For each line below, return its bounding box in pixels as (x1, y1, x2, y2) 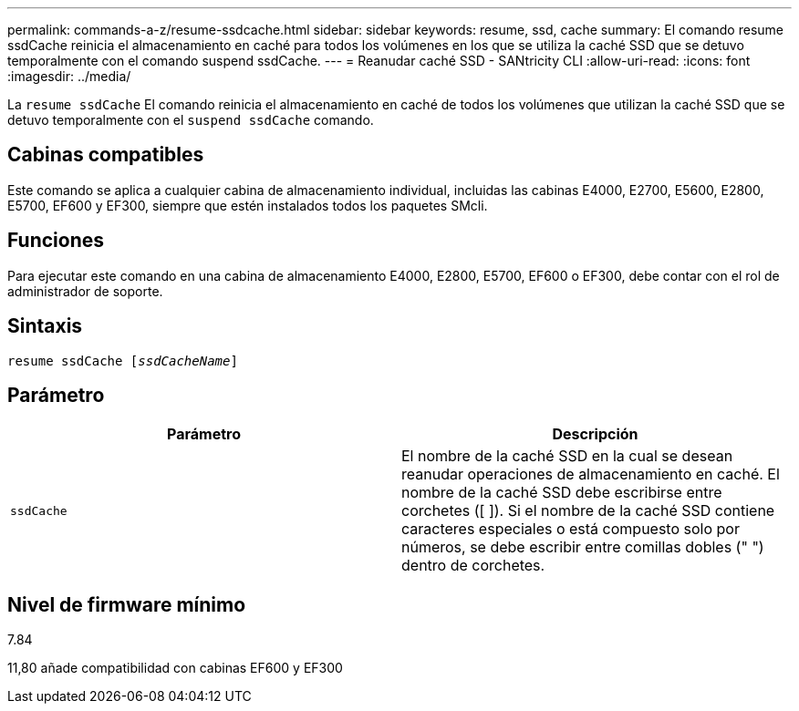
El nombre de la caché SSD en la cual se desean (401, 447, 733, 466)
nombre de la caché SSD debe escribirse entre (401, 483, 722, 502)
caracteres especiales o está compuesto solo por (401, 520, 740, 539)
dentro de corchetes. (401, 556, 545, 575)
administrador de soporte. (7, 283, 163, 299)
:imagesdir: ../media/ (7, 68, 131, 84)
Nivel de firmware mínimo (7, 592, 246, 616)
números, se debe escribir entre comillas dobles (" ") (401, 538, 764, 557)
